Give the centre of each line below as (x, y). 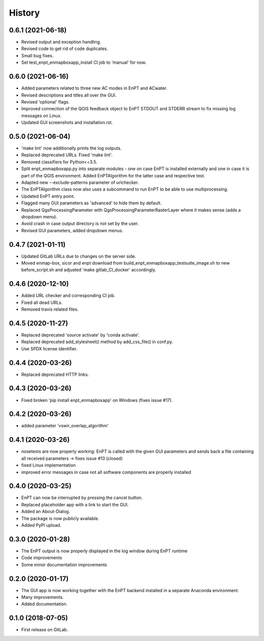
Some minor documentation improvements (64, 565)
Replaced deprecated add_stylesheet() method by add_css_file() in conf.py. (97, 342)
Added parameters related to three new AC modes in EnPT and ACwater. (94, 88)
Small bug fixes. (37, 55)
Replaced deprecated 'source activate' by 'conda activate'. (80, 335)
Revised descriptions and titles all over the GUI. (69, 95)
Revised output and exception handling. (61, 42)
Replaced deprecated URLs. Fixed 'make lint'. (67, 155)
